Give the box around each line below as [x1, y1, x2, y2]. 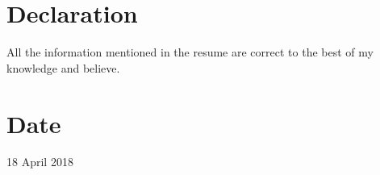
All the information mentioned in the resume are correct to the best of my [6, 44, 374, 60]
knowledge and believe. [6, 59, 120, 76]
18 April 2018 [6, 153, 73, 170]
